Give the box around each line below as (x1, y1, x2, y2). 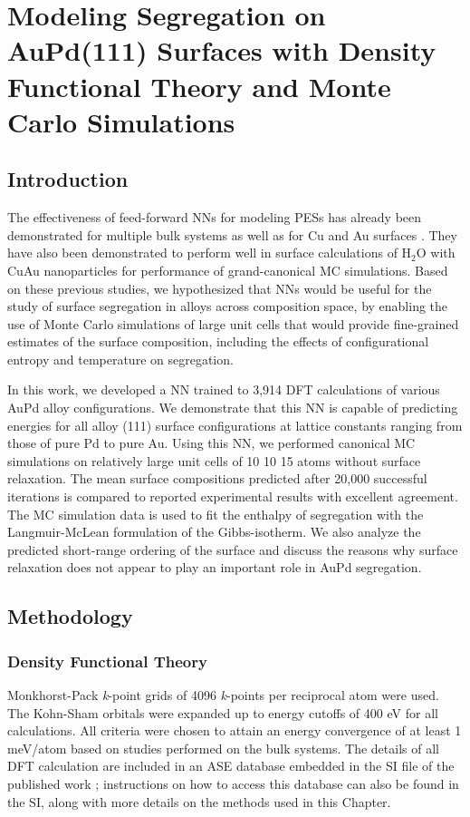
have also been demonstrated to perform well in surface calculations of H (7, 243, 412, 262)
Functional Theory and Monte (7, 67, 391, 104)
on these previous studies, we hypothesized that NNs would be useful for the (7, 278, 432, 297)
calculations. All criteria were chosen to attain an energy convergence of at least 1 (7, 721, 462, 740)
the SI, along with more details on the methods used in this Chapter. (7, 792, 391, 811)
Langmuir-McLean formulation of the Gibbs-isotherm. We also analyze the (7, 522, 421, 541)
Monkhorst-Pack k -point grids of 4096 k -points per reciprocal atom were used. (7, 686, 439, 705)
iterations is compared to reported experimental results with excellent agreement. (7, 487, 458, 506)
